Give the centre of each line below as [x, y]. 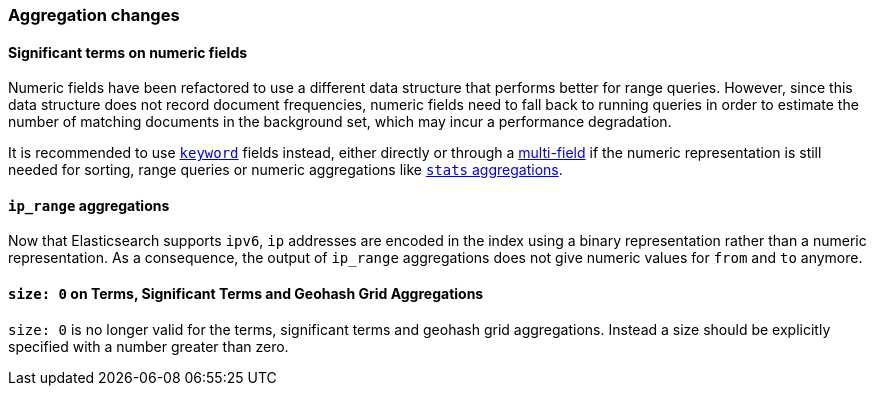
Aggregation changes [94, 15]
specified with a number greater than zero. [148, 346]
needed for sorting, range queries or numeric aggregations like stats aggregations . [285, 170]
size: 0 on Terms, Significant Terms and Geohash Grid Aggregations [246, 294]
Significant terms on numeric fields [128, 52]
